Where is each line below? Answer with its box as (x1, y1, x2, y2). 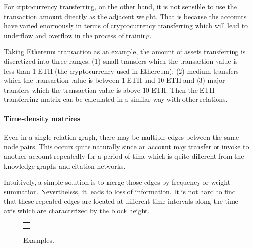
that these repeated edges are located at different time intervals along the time (4, 196, 238, 206)
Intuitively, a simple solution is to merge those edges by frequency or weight (4, 177, 231, 187)
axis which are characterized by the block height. (4, 205, 150, 215)
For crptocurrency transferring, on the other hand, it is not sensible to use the (4, 1, 237, 11)
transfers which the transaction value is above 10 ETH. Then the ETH (4, 84, 215, 95)
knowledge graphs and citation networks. (4, 160, 126, 171)
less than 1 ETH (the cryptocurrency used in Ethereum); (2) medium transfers (4, 65, 239, 76)
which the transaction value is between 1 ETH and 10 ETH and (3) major (4, 75, 225, 85)
